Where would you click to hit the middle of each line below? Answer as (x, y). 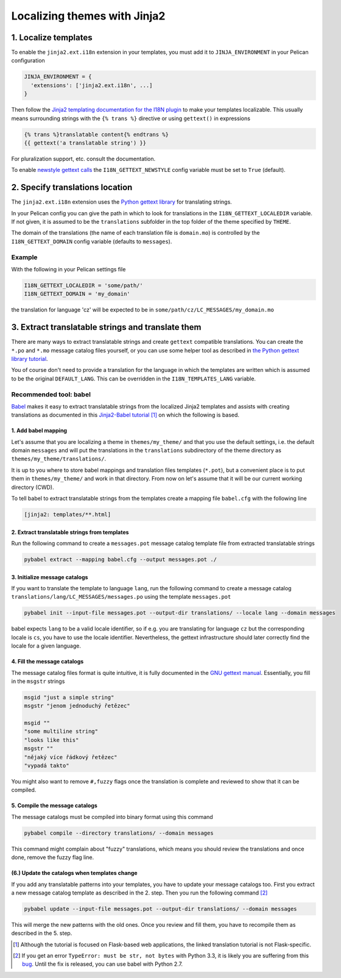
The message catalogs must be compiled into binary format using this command (112, 816)
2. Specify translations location (72, 187)
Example (24, 257)
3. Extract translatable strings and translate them (106, 327)
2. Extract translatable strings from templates (70, 532)
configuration (28, 60)
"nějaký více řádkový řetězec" (71, 757)
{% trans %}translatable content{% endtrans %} (96, 134)
